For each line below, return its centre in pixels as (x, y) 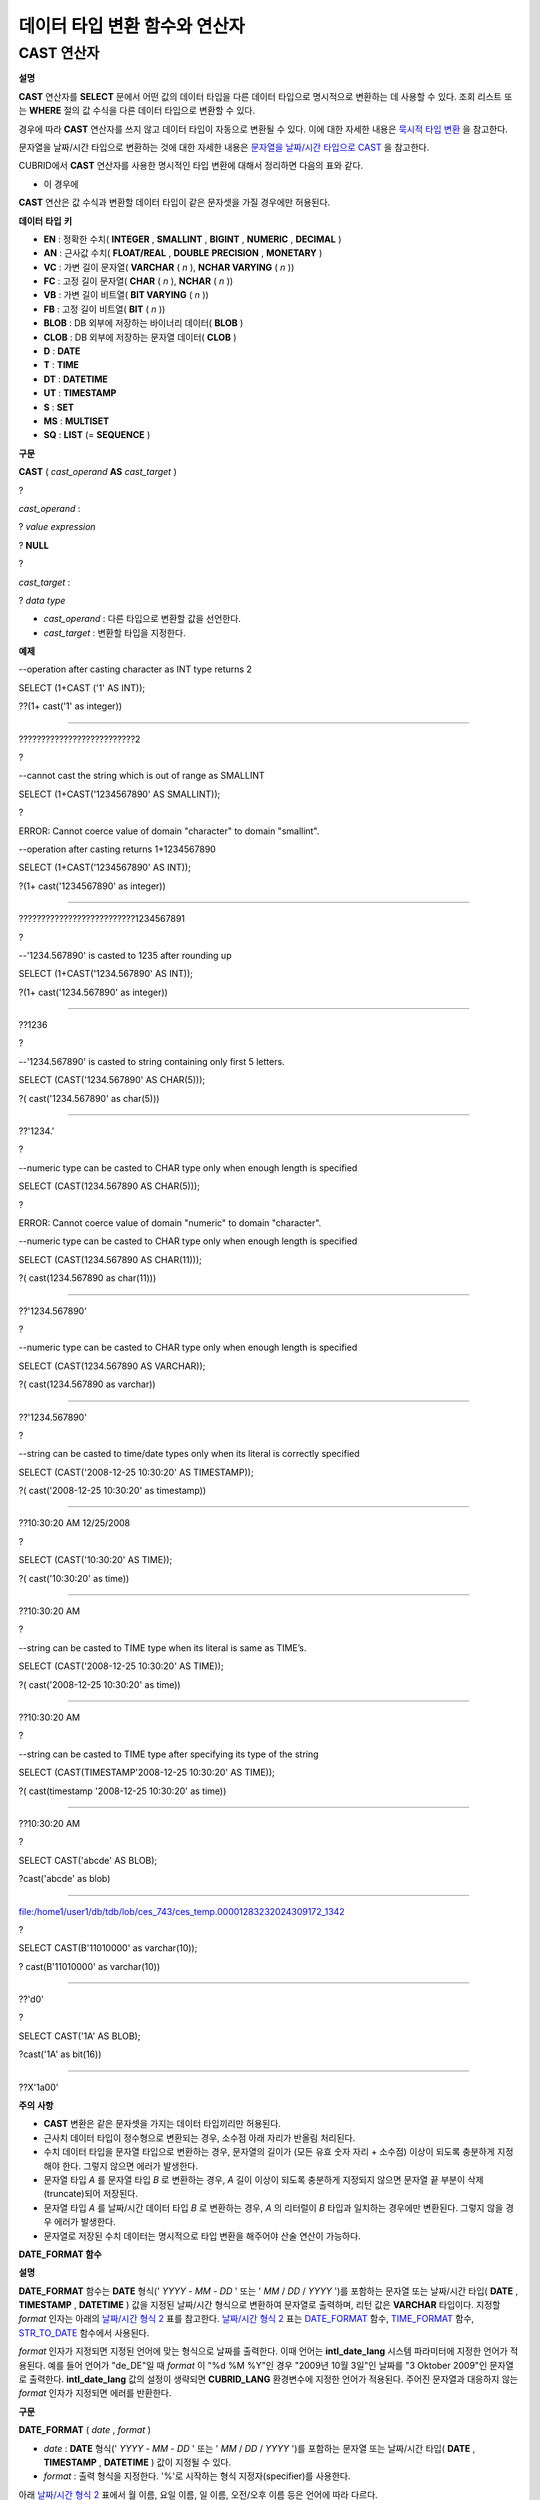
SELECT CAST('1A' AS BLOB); (79, 2036)
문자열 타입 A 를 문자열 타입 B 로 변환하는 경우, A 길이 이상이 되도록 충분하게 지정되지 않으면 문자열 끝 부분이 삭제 (263, 2179)
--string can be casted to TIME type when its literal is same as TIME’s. (162, 1647)
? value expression (57, 527)
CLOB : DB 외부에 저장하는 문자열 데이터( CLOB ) (140, 337)
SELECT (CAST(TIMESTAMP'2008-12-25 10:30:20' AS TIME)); (146, 1772)
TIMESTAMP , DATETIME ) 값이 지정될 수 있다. (137, 2462)
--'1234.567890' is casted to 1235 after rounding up (125, 955)
